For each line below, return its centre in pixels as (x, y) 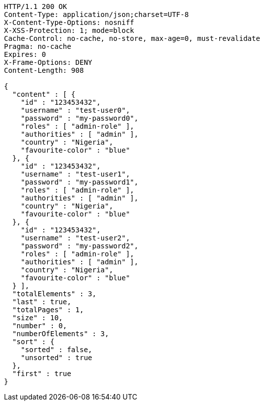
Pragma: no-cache (38, 46)
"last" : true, (42, 302)
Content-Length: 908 (44, 70)
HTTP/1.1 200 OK (36, 6)
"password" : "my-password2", (79, 246)
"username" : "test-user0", (75, 110)
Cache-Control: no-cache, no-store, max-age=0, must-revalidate (132, 38)
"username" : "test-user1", (75, 174)
